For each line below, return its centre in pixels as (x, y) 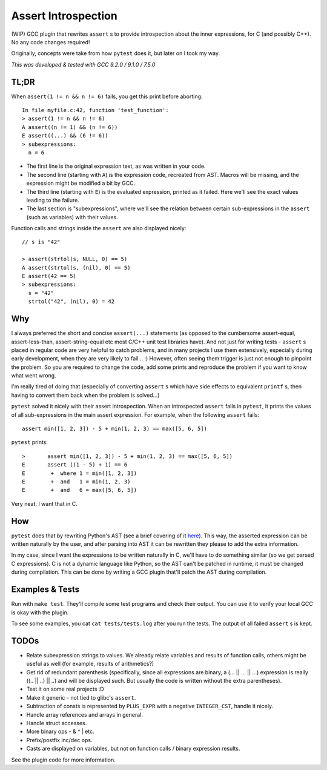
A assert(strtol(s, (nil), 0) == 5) (76, 267)
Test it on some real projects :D (65, 689)
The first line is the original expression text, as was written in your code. (116, 166)
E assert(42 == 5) (49, 276)
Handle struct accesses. (57, 723)
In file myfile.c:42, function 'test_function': (95, 110)
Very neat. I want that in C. (45, 503)
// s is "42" (41, 242)
